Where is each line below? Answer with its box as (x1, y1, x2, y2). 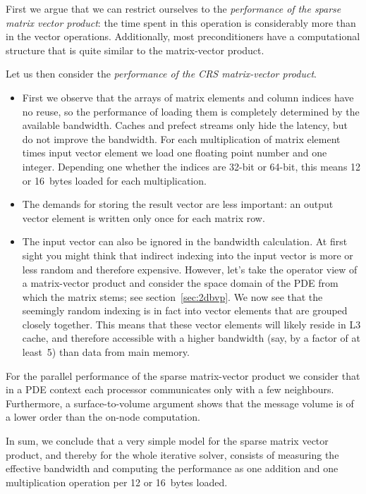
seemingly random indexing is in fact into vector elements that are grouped (22, 303, 348, 318)
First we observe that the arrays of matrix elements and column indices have (22, 89, 354, 104)
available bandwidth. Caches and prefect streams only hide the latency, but (22, 118, 348, 132)
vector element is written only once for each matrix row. (22, 210, 265, 225)
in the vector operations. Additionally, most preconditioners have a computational (6, 29, 360, 44)
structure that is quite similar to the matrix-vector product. (6, 42, 264, 57)
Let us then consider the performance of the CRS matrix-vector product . (6, 66, 317, 81)
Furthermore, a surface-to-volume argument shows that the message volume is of (6, 395, 354, 410)
